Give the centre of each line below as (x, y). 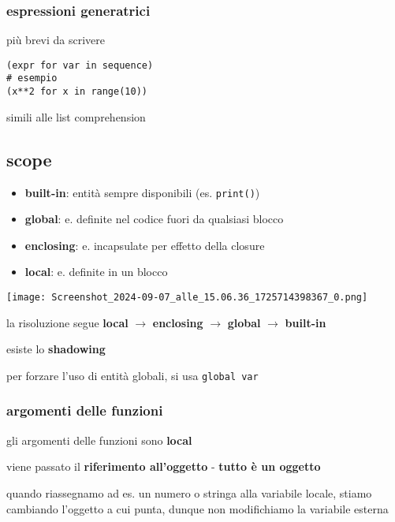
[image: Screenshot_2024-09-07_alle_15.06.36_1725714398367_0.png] (187, 298)
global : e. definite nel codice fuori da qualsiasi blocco (154, 219)
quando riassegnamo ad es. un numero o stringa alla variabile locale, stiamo (189, 492)
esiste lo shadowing (56, 349)
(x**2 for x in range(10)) (77, 92)
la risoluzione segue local (67, 322)
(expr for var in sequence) (80, 65)
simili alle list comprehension (76, 116)
